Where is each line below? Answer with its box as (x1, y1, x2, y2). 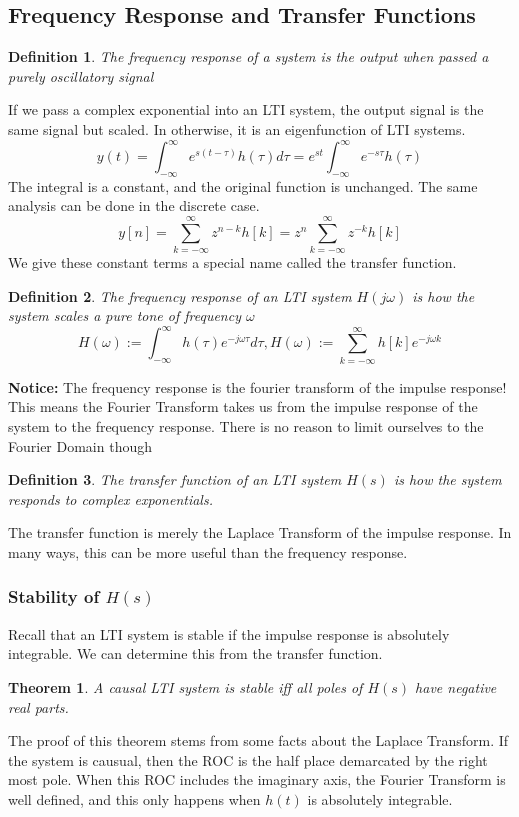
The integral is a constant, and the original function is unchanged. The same (8, 175, 478, 196)
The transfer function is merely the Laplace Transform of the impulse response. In (8, 522, 512, 543)
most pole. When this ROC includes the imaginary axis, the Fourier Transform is (8, 769, 506, 790)
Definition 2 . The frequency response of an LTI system (8, 285, 352, 306)
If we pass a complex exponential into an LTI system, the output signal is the (8, 99, 484, 120)
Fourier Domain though (8, 435, 153, 456)
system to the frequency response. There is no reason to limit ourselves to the (8, 415, 484, 436)
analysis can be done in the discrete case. (8, 195, 260, 216)
